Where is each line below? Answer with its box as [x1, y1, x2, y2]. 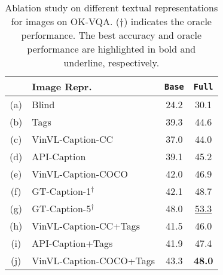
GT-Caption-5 [32, 201, 91, 215]
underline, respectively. [63, 56, 160, 69]
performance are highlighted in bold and [27, 42, 196, 56]
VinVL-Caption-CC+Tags [32, 219, 140, 233]
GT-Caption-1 [32, 184, 91, 198]
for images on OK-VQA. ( [11, 14, 120, 28]
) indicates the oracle [124, 14, 212, 28]
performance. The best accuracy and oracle [21, 28, 202, 42]
